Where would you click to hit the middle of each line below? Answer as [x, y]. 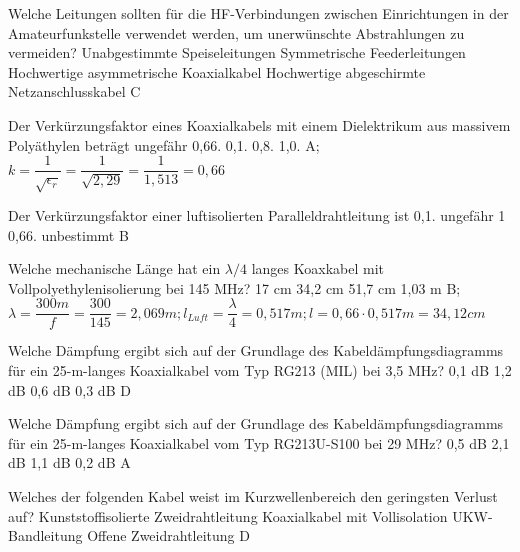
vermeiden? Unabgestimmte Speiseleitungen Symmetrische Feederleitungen [237, 52]
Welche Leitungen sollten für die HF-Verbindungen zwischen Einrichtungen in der [258, 13]
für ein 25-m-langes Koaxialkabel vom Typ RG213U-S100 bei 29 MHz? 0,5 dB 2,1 [259, 442]
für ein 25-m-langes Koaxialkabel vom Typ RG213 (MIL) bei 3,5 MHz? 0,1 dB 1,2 [260, 370]
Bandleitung [45, 535]
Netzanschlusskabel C [74, 91]
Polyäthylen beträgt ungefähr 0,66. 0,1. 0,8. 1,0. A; [164, 144]
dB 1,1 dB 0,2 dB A [69, 462]
